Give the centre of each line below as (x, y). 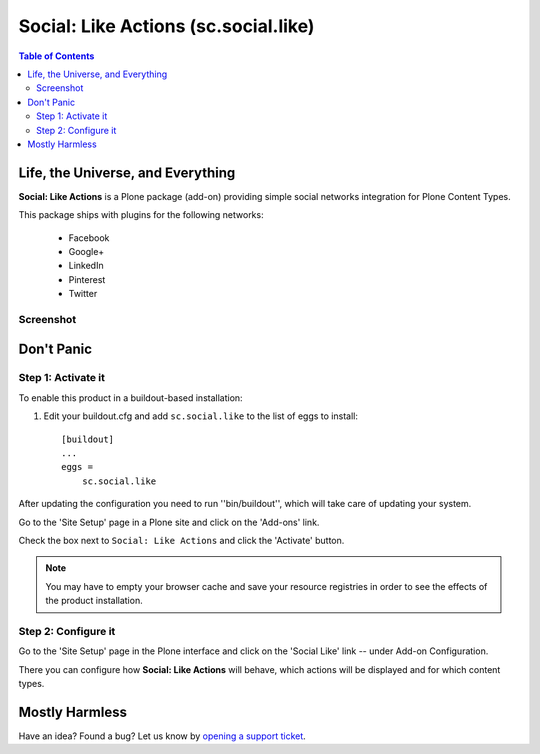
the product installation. (94, 601)
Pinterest (87, 279)
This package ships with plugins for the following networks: (141, 215)
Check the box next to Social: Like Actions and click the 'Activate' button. (181, 540)
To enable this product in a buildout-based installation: (131, 397)
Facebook (89, 237)
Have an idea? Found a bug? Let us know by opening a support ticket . (162, 736)
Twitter (83, 294)
